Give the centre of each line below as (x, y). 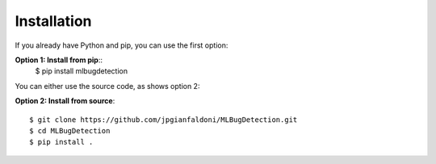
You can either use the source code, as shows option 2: (107, 86)
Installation (53, 21)
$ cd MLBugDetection (70, 130)
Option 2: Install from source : (65, 101)
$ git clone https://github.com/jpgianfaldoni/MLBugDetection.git (163, 120)
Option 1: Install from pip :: (59, 60)
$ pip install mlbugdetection (82, 71)
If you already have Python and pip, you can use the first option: (122, 45)
